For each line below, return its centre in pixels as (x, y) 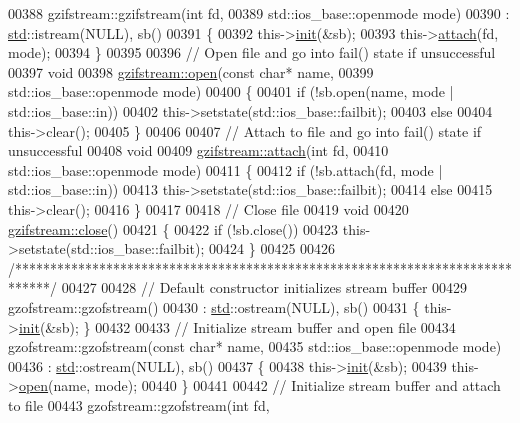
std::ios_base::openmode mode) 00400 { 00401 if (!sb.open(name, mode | (231, 91)
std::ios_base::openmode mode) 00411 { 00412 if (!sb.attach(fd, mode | (225, 169)
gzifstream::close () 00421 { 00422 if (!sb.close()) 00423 (173, 228)
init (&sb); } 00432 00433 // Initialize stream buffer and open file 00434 (237, 326)
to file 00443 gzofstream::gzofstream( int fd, (139, 404)
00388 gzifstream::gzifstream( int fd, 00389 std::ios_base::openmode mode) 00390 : (259, 13)
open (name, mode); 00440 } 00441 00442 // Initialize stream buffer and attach (259, 385)
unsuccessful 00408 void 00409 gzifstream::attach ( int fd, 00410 (198, 150)
